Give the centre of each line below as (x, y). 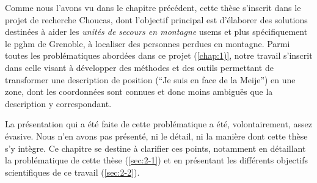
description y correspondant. (58, 103)
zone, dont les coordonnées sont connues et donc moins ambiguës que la (139, 91)
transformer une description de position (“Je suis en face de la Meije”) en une (150, 79)
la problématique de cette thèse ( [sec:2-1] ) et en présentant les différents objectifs (156, 160)
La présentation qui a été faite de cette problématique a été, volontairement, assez (158, 124)
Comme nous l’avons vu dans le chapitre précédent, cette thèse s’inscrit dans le (153, 7)
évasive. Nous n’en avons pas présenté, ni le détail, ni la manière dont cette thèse (156, 136)
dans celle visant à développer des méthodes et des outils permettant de (139, 67)
